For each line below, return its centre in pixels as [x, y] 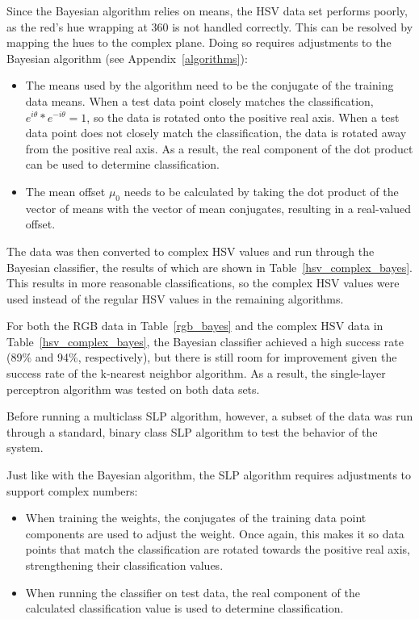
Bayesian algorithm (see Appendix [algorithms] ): [127, 58]
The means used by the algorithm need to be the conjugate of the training [209, 85]
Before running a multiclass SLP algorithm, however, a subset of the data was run [210, 416]
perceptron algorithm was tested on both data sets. [133, 389]
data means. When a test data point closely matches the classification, [199, 100]
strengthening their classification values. [124, 565]
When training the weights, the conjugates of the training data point [196, 518]
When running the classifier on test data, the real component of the [193, 592]
